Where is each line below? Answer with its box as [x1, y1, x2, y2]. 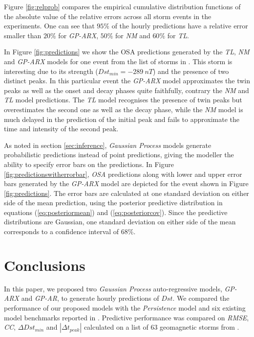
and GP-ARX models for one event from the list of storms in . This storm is [4, 56, 233, 66]
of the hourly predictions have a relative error [111, 21, 248, 31]
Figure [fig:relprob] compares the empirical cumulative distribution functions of [4, 1, 241, 11]
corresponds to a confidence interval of [4, 226, 119, 237]
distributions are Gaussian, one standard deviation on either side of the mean [4, 217, 236, 227]
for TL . [167, 30, 189, 40]
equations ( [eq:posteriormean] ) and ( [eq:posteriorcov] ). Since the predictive [4, 207, 228, 217]
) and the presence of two [152, 66, 229, 76]
